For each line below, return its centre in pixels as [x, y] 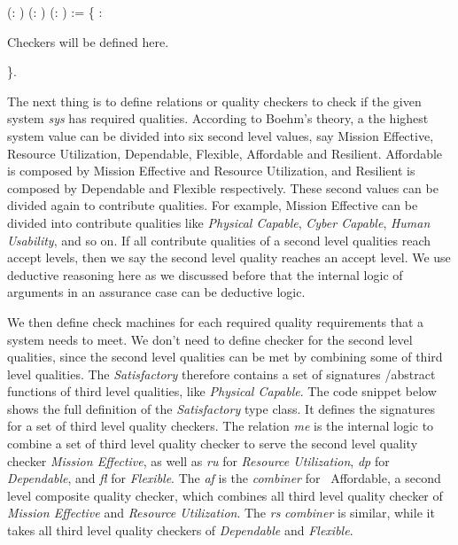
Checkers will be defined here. [88, 41]
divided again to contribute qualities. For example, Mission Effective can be [213, 205]
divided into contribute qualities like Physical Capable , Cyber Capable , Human [219, 222]
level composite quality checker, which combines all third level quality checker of [225, 495]
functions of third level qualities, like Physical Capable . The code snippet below [222, 391]
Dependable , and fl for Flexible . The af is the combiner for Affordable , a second [224, 478]
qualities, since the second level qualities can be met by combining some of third [225, 357]
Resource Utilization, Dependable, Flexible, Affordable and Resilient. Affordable [225, 153]
